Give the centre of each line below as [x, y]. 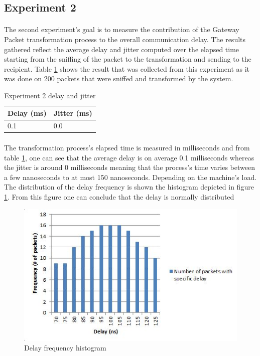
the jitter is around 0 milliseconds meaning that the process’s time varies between [129, 167]
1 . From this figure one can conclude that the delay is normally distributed [119, 197]
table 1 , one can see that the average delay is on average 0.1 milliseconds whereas [129, 157]
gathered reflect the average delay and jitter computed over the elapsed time [122, 49]
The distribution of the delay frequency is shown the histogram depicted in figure [129, 187]
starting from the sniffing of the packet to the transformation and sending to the [128, 59]
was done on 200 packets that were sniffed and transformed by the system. [119, 78]
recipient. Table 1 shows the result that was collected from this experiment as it [127, 68]
